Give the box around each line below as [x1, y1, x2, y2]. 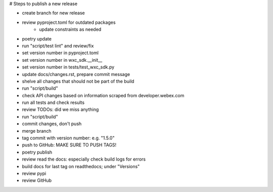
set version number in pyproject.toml [22, 50, 99, 56]
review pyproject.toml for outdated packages [22, 19, 116, 25]
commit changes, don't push [22, 121, 82, 127]
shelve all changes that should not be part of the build [22, 78, 134, 84]
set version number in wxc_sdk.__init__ [22, 57, 103, 63]
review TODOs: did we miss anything [22, 106, 99, 112]
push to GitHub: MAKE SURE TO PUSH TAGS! [22, 142, 117, 148]
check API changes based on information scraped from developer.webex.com [22, 92, 185, 98]
